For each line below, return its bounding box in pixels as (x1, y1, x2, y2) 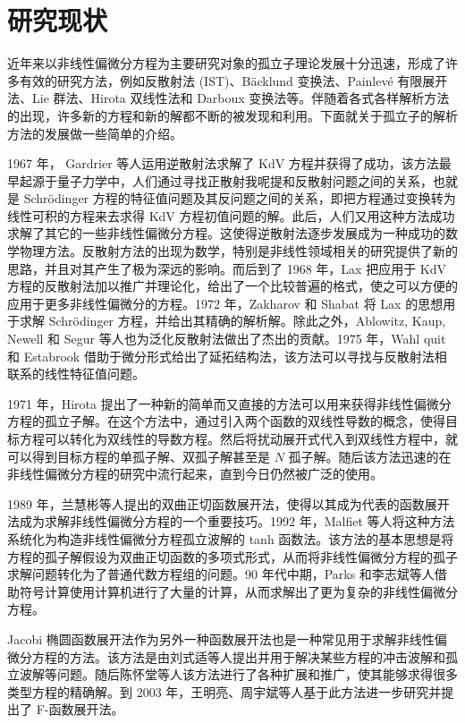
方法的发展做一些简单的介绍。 (7, 123, 182, 142)
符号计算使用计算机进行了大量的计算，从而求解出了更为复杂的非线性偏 (19, 582, 433, 600)
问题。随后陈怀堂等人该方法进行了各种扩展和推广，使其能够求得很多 (56, 665, 458, 684)
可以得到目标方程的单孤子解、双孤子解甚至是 (7, 447, 270, 465)
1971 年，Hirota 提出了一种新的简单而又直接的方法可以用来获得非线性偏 (7, 394, 427, 413)
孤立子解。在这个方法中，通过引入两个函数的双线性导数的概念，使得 (44, 412, 445, 430)
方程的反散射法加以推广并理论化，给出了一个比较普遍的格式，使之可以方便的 (7, 276, 458, 295)
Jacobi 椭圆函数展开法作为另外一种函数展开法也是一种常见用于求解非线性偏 (7, 629, 447, 648)
